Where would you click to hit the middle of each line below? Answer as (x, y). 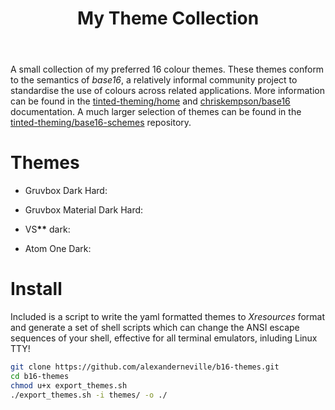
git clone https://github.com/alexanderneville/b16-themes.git (145, 367)
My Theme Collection (168, 18)
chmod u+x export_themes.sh (69, 385)
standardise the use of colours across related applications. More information (168, 91)
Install (36, 289)
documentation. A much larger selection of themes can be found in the (156, 112)
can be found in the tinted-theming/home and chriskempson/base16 (150, 101)
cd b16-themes (40, 376)
